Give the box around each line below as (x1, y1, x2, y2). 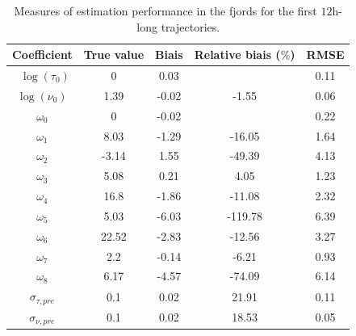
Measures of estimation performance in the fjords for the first (14, 2, 317, 19)
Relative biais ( (194, 46, 281, 63)
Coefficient (12, 46, 73, 63)
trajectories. (161, 18, 220, 35)
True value (83, 46, 144, 63)
